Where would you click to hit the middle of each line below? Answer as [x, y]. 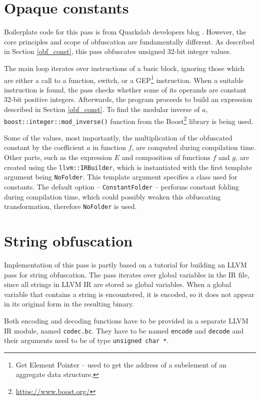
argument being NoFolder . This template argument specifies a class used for [121, 177]
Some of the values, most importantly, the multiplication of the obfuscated [118, 137]
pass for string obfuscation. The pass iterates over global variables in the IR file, [127, 274]
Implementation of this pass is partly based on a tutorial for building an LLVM [125, 264]
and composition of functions [166, 157]
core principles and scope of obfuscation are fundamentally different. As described [129, 41]
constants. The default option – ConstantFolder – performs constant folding [122, 186]
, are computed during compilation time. [194, 147]
